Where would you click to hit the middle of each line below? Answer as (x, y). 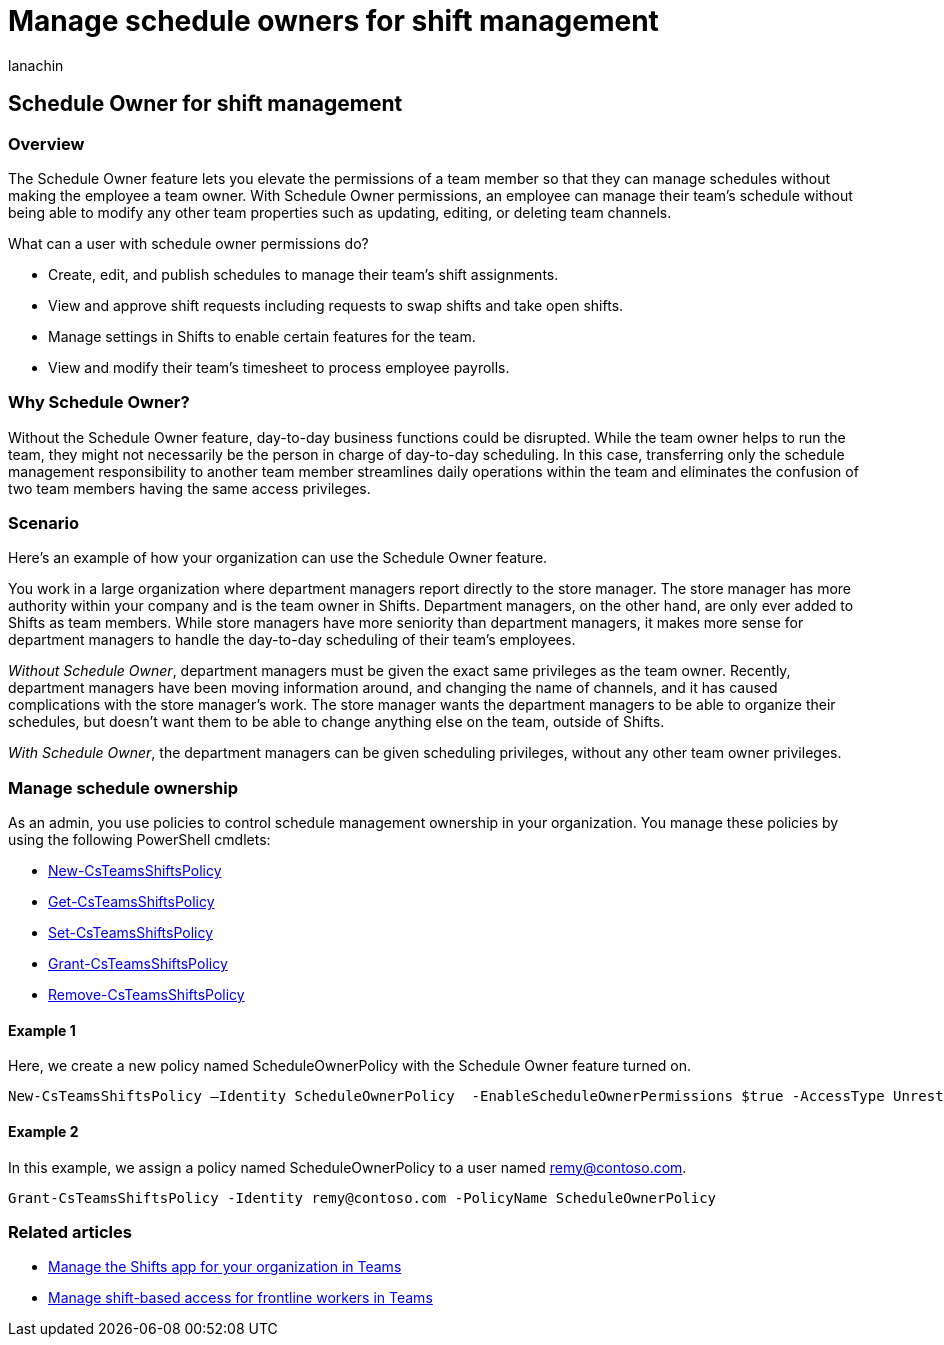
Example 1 (42, 1030)
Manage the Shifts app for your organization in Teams (225, 1267)
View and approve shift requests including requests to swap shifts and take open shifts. (336, 305)
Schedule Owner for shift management (205, 104)
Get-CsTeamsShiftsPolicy (131, 902)
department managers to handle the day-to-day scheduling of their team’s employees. (292, 640)
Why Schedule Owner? (99, 402)
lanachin (36, 65)
